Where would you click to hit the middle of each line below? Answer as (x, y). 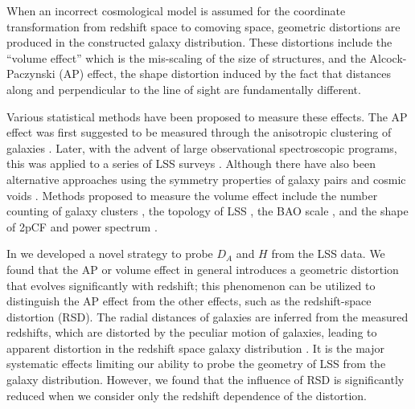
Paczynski (31, 74)
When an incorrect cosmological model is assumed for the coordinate (176, 10)
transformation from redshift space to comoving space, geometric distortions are (203, 26)
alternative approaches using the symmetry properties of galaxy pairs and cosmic (206, 179)
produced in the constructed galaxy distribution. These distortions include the (199, 42)
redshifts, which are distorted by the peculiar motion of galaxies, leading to (192, 332)
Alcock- (388, 57)
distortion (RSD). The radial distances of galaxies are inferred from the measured (207, 316)
